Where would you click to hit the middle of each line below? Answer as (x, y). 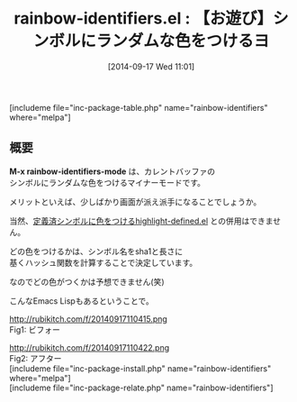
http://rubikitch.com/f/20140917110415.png (89, 319)
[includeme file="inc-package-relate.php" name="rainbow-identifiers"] (141, 388)
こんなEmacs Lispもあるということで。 (82, 301)
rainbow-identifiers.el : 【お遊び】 (143, 18)
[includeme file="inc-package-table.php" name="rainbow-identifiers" (139, 107)
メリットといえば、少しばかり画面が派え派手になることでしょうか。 (135, 201)
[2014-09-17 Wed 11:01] (151, 66)
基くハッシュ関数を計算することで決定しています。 (103, 262)
